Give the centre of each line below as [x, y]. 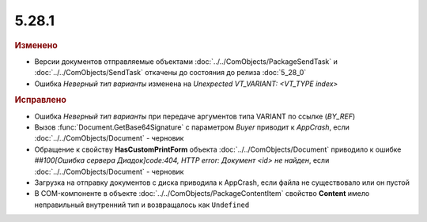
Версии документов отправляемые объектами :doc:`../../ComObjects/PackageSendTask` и [186, 61]
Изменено [36, 45]
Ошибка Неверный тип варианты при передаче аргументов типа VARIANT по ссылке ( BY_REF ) [195, 116]
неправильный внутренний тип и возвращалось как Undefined [142, 205]
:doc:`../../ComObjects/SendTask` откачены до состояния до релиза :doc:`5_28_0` [170, 73]
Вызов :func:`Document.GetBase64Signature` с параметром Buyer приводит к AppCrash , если [192, 127]
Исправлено [40, 100]
